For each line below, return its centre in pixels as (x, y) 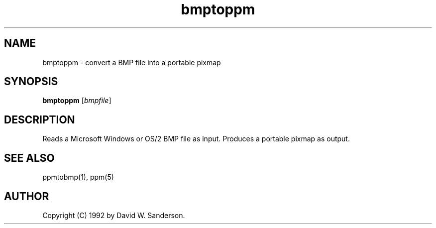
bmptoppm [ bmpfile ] (77, 101)
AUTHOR (27, 196)
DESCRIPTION (40, 119)
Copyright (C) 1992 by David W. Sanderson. (114, 215)
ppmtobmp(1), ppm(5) (78, 177)
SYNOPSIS (31, 82)
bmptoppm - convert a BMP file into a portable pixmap (132, 62)
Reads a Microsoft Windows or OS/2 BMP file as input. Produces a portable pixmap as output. (196, 139)
